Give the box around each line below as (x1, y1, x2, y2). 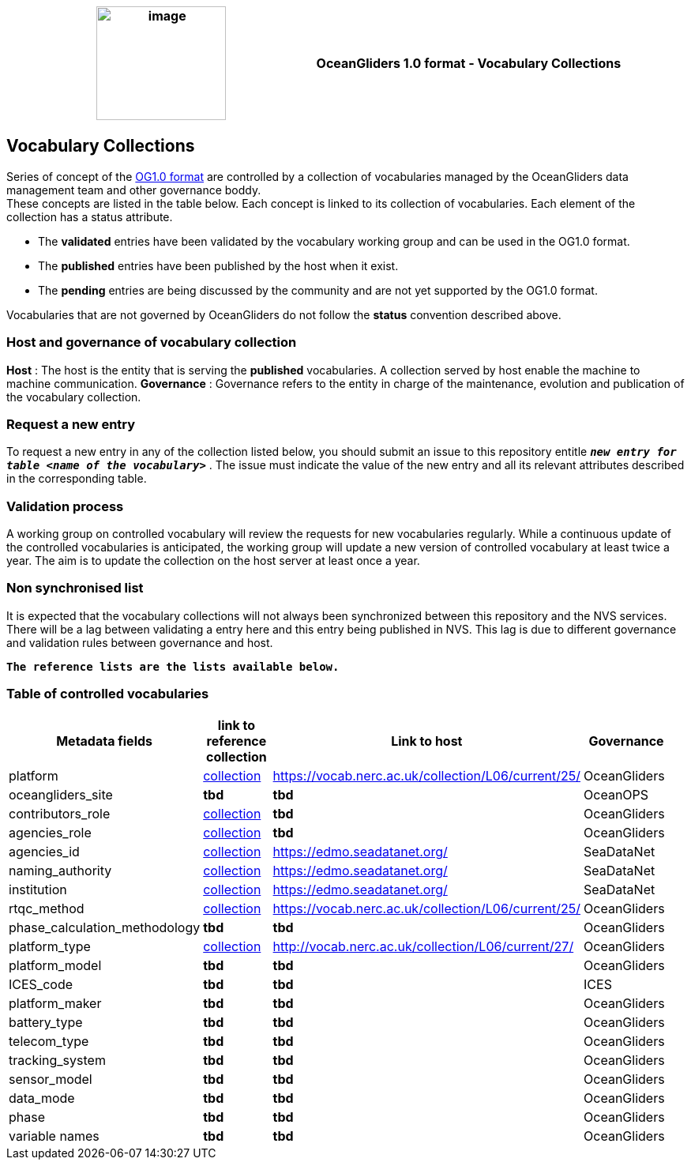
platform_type (9, 938, 91, 954)
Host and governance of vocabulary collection (6, 334, 297, 351)
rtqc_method (9, 900, 84, 916)
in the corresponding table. (6, 472, 147, 486)
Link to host (391, 732, 463, 749)
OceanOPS (584, 786, 649, 803)
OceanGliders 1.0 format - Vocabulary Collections (316, 55, 622, 71)
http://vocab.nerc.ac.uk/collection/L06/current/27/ (272, 938, 574, 954)
